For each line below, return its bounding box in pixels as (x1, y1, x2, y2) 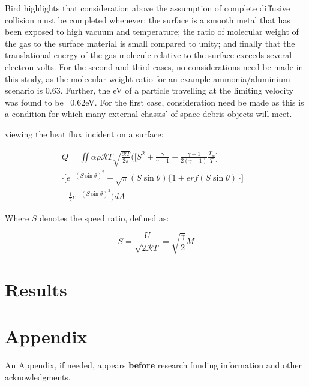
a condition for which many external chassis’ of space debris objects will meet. (5, 107, 292, 120)
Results (5, 277, 67, 302)
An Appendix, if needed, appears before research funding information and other (5, 359, 302, 371)
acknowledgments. (5, 370, 71, 383)
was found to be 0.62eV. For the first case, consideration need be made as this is (5, 95, 304, 108)
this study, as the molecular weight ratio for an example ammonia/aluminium (5, 72, 290, 85)
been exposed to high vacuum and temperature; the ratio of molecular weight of (5, 25, 299, 38)
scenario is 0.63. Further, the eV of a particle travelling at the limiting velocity (5, 84, 293, 97)
